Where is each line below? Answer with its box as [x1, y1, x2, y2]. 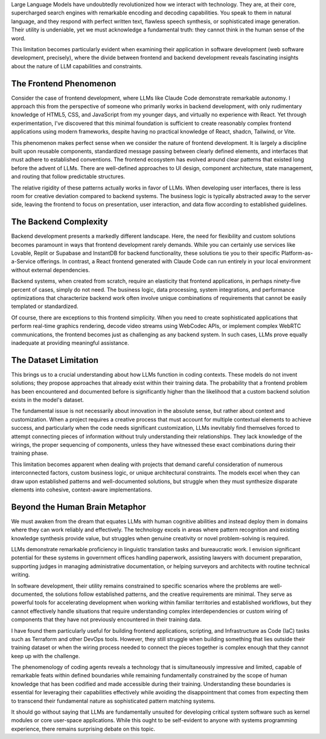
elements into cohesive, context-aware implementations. [11, 486, 152, 493]
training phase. [11, 450, 48, 457]
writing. [11, 571, 30, 578]
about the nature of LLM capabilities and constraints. [11, 62, 143, 69]
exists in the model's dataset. [11, 396, 85, 403]
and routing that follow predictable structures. [11, 173, 126, 181]
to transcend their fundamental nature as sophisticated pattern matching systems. [11, 697, 216, 705]
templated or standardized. [11, 302, 78, 310]
